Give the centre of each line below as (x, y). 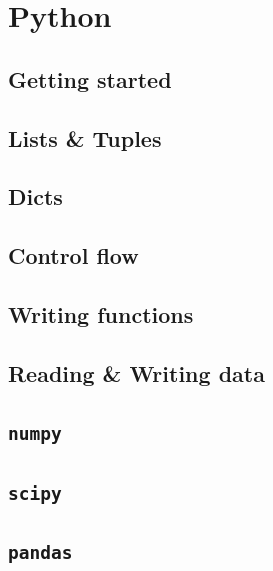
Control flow (73, 255)
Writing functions (101, 313)
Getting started (90, 78)
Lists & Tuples (85, 137)
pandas (40, 553)
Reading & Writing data (136, 372)
